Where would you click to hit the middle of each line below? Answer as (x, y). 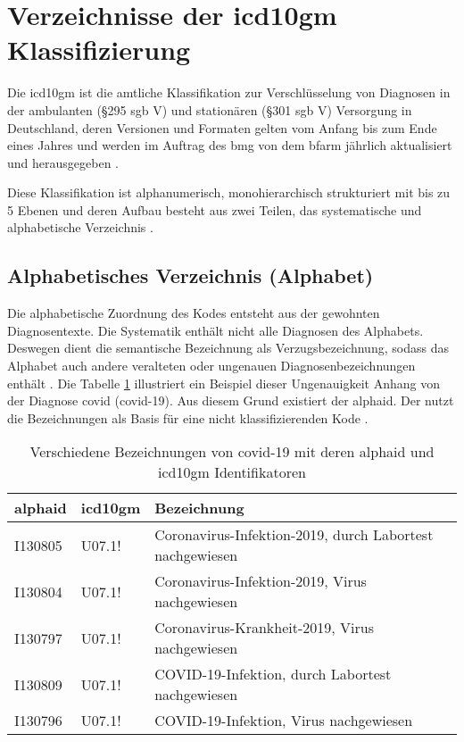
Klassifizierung (99, 50)
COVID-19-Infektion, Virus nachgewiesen (284, 721)
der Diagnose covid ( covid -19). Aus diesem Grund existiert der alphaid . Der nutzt (231, 400)
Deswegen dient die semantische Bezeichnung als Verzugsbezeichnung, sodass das (228, 348)
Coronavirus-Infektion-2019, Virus (261, 581)
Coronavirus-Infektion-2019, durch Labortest (294, 535)
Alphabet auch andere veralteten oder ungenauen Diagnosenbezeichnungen (211, 366)
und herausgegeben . (63, 162)
